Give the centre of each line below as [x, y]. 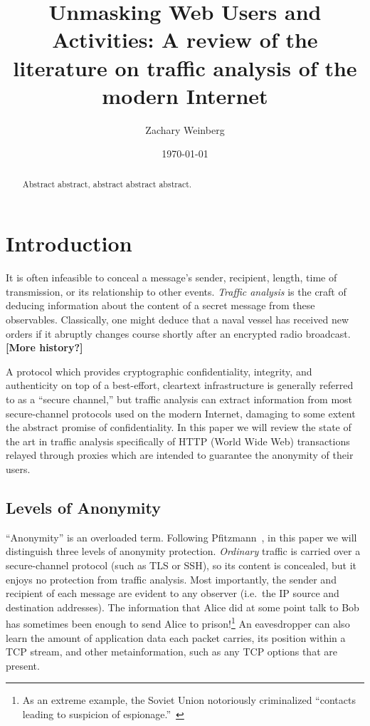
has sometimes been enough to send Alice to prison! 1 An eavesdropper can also [178, 622]
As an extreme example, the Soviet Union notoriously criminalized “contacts [189, 700]
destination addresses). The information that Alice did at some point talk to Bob [183, 607]
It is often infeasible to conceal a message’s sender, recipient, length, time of [171, 278]
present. [23, 665]
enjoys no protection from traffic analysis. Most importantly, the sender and [171, 579]
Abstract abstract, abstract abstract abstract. [107, 183]
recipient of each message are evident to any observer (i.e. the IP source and [173, 593]
